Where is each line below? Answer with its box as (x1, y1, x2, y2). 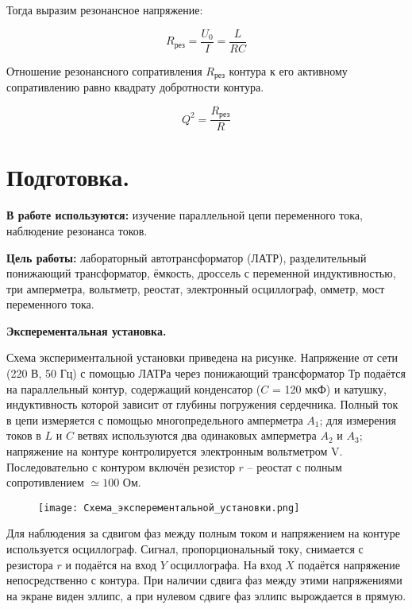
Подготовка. (6, 161, 130, 193)
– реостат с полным (247, 458, 342, 475)
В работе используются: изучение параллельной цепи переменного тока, (6, 207, 363, 223)
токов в (6, 427, 41, 444)
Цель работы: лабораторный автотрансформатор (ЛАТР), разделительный (6, 249, 367, 266)
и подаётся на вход (65, 556, 156, 572)
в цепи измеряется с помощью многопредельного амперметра (6, 411, 303, 428)
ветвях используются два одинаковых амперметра (77, 427, 317, 444)
